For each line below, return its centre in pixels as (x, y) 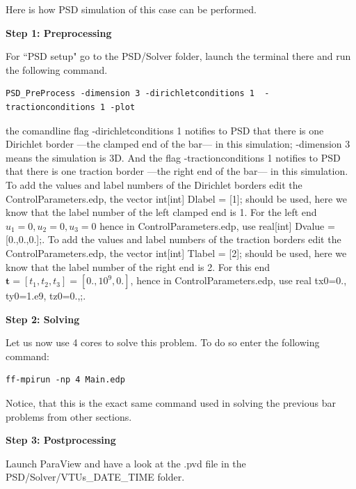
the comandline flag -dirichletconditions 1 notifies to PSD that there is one (165, 130)
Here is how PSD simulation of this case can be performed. (131, 9)
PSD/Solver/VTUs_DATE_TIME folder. (95, 477)
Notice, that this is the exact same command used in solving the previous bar (171, 403)
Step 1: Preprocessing (59, 32)
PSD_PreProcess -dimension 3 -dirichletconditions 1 (130, 94)
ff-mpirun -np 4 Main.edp (65, 380)
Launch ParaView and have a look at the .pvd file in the (126, 463)
